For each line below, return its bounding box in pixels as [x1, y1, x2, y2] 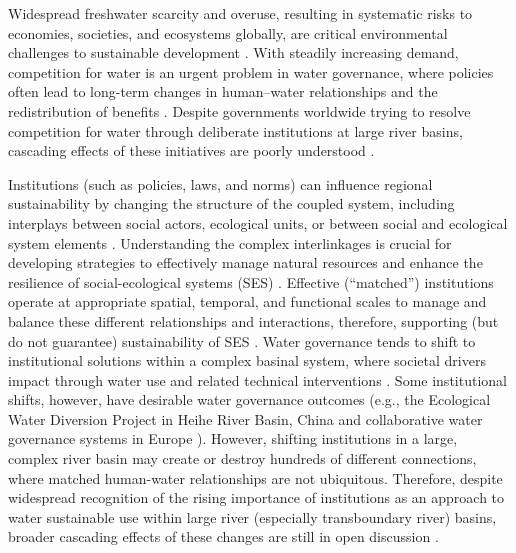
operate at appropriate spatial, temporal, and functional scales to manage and [8, 291, 487, 312]
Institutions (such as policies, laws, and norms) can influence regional [8, 173, 433, 194]
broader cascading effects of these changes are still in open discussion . [8, 526, 439, 547]
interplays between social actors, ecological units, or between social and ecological [8, 212, 508, 233]
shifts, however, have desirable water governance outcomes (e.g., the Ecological [8, 389, 491, 410]
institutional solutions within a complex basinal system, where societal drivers [8, 350, 486, 371]
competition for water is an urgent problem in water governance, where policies [8, 61, 494, 82]
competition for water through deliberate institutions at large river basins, [8, 120, 463, 141]
